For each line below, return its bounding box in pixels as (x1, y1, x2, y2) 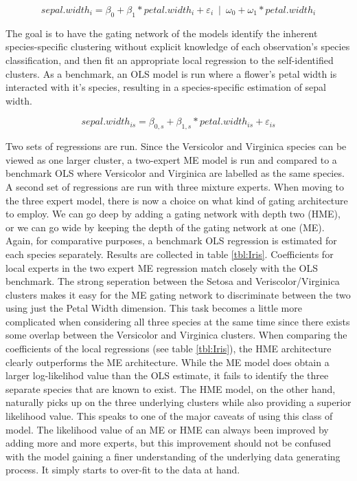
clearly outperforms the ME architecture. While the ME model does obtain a (5, 354, 330, 369)
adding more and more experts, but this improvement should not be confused (5, 436, 332, 450)
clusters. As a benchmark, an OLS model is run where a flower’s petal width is (5, 66, 337, 81)
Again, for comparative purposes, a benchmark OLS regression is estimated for (5, 233, 337, 248)
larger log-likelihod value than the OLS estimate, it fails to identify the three (5, 368, 329, 383)
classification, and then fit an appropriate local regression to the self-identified (5, 52, 334, 67)
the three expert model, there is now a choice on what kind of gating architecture (5, 193, 348, 207)
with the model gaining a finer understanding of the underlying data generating (5, 449, 341, 463)
